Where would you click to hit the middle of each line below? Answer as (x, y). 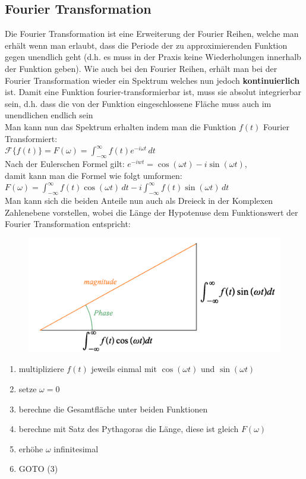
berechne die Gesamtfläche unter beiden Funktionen (113, 409)
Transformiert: (31, 138)
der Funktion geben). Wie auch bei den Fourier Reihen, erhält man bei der (141, 68)
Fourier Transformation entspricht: (68, 224)
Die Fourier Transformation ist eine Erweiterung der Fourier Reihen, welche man (152, 34)
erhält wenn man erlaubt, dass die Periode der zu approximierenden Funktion (146, 45)
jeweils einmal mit (124, 369)
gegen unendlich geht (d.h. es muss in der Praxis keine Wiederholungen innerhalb (153, 57)
